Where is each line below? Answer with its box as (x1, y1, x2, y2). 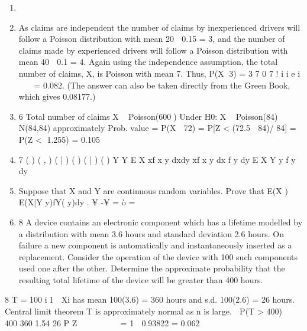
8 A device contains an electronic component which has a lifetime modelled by (18, 215, 303, 228)
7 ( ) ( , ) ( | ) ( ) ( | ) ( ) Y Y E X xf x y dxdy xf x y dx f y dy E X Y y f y (18, 153, 296, 165)
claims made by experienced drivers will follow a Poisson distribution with (18, 44, 288, 56)
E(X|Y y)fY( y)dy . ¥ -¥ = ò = (18, 196, 135, 208)
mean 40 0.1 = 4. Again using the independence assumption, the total (18, 55, 278, 68)
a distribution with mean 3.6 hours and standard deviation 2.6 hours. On (18, 227, 284, 240)
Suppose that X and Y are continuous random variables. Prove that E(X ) (18, 184, 288, 196)
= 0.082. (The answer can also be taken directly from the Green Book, (34, 78, 290, 91)
